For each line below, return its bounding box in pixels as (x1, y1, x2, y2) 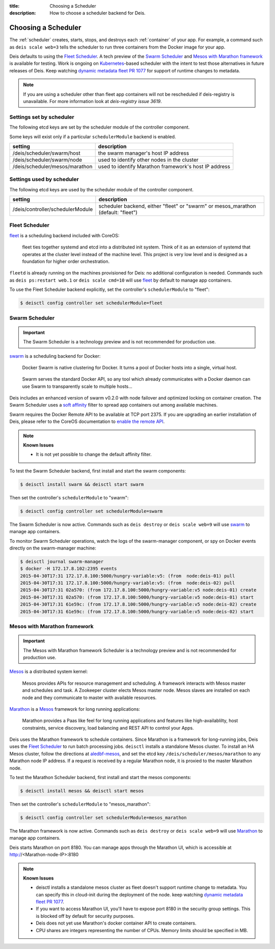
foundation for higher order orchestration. (22, 258, 110, 265)
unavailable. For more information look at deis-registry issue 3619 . (23, 98, 162, 105)
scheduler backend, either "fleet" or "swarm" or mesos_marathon (98, 203, 257, 210)
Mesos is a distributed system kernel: (9, 668, 88, 675)
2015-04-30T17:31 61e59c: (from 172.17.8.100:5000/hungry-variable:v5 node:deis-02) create (20, 602, 257, 607)
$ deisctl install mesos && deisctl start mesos (20, 788, 144, 794)
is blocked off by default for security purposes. (36, 913, 135, 919)
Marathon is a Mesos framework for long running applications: (9, 706, 140, 712)
